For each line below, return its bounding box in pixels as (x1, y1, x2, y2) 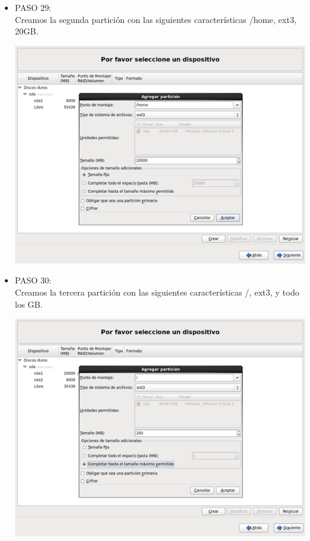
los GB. (15, 297, 43, 310)
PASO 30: (15, 274, 51, 287)
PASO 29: (15, 1, 51, 13)
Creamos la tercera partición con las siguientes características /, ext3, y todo (15, 285, 300, 298)
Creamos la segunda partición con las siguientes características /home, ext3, (15, 13, 297, 25)
